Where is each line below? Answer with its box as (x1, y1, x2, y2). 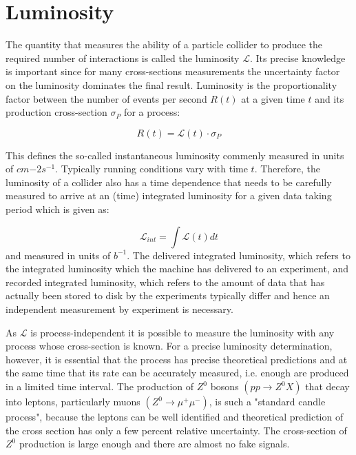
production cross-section (6, 105, 107, 119)
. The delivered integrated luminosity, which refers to (127, 247, 350, 262)
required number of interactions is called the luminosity (6, 50, 240, 65)
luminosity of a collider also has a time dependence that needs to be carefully (6, 174, 332, 189)
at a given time (241, 91, 305, 105)
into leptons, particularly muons (6, 394, 140, 408)
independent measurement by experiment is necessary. (6, 302, 233, 316)
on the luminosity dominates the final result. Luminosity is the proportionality (6, 77, 337, 92)
